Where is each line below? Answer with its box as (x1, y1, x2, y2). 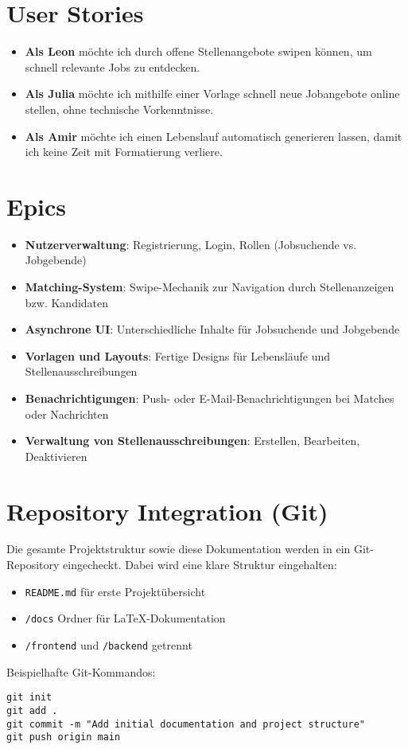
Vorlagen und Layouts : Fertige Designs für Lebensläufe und (25, 347, 331, 364)
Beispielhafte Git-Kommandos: (6, 663, 156, 680)
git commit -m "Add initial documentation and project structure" (6, 718, 366, 730)
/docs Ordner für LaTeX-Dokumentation (25, 610, 226, 626)
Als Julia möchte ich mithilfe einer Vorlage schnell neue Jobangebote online (25, 85, 400, 102)
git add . (6, 704, 58, 716)
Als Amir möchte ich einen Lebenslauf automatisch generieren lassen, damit (25, 127, 402, 144)
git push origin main (6, 731, 121, 743)
